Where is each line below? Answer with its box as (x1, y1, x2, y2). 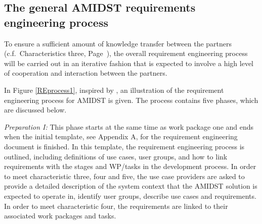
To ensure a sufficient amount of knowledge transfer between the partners (4, 38, 232, 48)
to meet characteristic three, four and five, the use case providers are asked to (4, 171, 245, 181)
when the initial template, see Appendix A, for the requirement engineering (4, 131, 238, 142)
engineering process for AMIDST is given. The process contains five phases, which (4, 94, 258, 105)
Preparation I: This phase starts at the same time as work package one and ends (4, 121, 254, 132)
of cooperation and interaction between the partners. (4, 68, 167, 78)
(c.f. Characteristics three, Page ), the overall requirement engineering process (4, 48, 248, 59)
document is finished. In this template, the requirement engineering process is (4, 141, 245, 151)
